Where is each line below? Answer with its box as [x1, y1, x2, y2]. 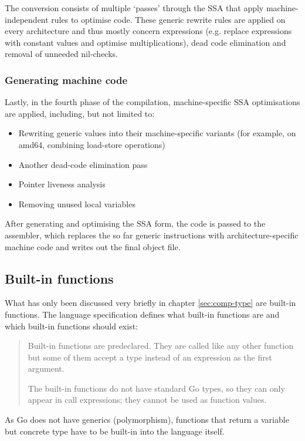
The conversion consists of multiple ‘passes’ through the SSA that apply [5, 2, 264, 14]
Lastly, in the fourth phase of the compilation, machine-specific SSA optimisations [5, 96, 300, 108]
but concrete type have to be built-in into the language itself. [5, 425, 225, 437]
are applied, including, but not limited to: [5, 107, 155, 119]
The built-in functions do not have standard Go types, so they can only [28, 382, 285, 394]
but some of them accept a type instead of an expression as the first [28, 351, 272, 363]
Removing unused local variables [18, 197, 135, 210]
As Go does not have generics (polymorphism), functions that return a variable [5, 413, 289, 426]
